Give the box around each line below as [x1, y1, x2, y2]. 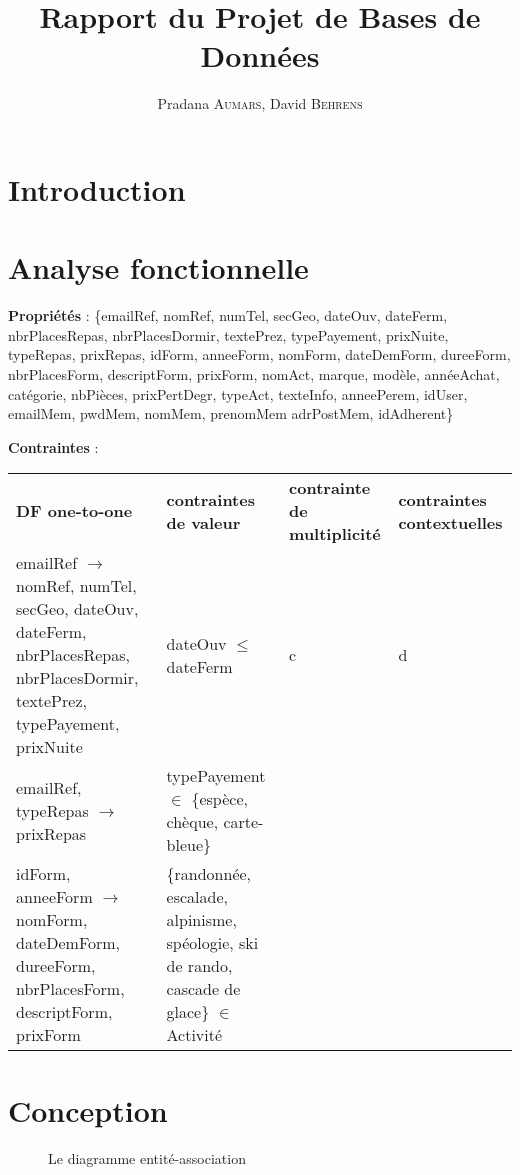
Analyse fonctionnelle [8, 247, 309, 288]
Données [200, 35, 320, 76]
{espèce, [191, 787, 248, 811]
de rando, [166, 954, 233, 978]
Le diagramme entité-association [48, 1147, 246, 1168]
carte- [223, 810, 264, 834]
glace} [166, 1000, 210, 1024]
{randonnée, [166, 862, 252, 886]
